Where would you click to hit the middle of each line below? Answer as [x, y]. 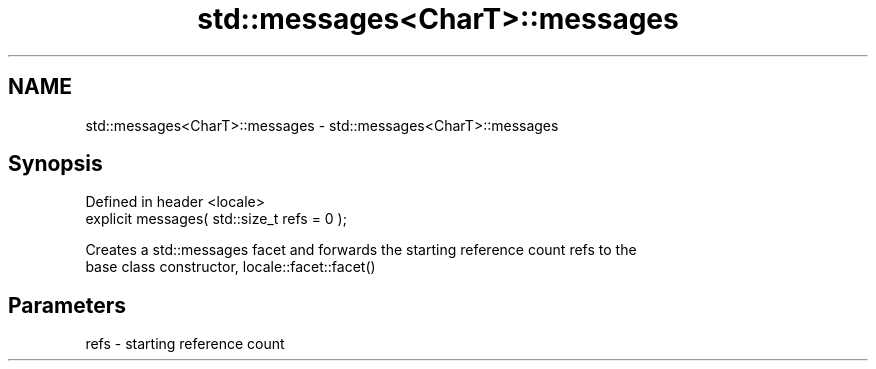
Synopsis [55, 164]
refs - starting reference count [185, 344]
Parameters [67, 305]
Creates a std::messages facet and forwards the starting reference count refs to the [361, 250]
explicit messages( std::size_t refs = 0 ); [216, 219]
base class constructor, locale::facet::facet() [230, 267]
